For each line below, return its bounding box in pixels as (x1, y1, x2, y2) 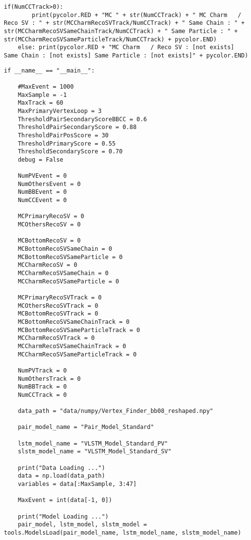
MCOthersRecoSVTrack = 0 (18, 302, 98, 309)
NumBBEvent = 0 (18, 188, 67, 196)
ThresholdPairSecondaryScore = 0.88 (18, 124, 137, 131)
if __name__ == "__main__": (4, 67, 95, 74)
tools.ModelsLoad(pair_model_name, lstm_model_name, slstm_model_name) (4, 529, 241, 536)
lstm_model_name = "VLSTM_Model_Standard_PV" (18, 440, 168, 447)
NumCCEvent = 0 (18, 197, 67, 204)
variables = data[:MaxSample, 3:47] (18, 481, 137, 488)
